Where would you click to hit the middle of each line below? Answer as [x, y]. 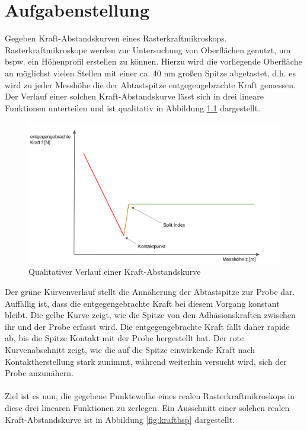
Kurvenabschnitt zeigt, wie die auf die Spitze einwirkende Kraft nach [130, 349]
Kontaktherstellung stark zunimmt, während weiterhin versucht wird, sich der [146, 361]
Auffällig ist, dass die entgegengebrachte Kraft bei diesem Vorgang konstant [142, 303]
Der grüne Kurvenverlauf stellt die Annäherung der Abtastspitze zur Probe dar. [150, 291]
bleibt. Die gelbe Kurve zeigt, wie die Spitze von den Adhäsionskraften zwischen [150, 315]
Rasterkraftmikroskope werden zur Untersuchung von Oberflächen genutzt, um [148, 49]
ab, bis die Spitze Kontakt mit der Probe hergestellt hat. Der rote [124, 338]
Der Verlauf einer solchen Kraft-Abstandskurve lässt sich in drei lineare [134, 96]
